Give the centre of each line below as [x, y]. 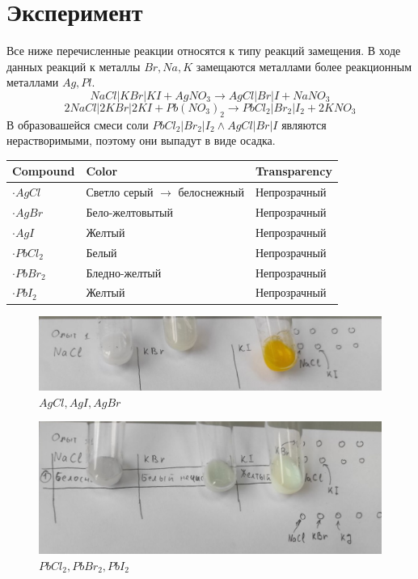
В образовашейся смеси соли [78, 124]
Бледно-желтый [124, 272]
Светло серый [120, 192]
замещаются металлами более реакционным [304, 66]
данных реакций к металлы [74, 66]
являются [304, 124]
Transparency [293, 171]
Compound [44, 171]
